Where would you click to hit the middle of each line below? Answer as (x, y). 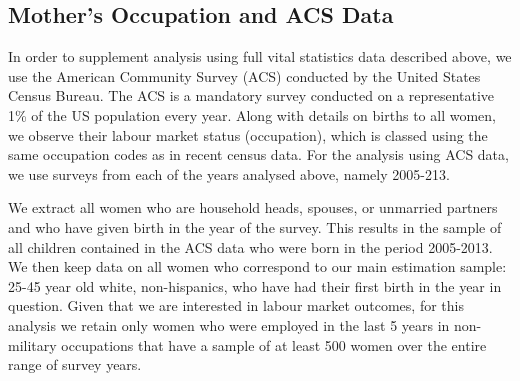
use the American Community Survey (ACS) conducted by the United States (244, 75)
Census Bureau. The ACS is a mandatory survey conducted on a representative (251, 95)
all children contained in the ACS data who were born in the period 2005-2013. (250, 246)
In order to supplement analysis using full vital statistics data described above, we (260, 56)
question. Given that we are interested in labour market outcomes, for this (236, 305)
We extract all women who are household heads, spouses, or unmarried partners (253, 207)
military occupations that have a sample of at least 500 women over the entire (247, 344)
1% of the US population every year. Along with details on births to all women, (252, 114)
